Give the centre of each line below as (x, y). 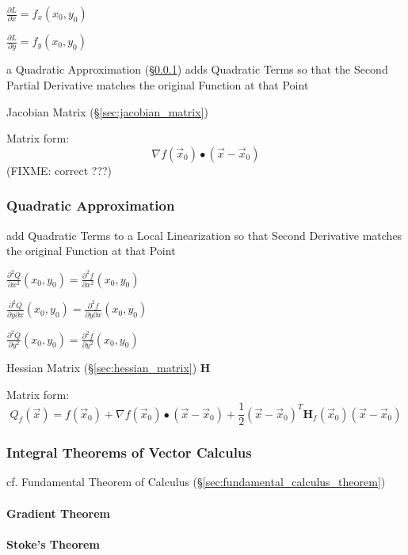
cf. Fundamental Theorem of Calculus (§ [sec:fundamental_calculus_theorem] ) (196, 482)
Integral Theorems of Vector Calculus (129, 452)
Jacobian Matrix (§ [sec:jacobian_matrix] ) (107, 111)
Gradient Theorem (59, 513)
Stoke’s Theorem (53, 544)
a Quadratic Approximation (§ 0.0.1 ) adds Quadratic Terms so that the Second (197, 69)
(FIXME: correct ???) (59, 170)
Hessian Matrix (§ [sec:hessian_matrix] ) (102, 367)
